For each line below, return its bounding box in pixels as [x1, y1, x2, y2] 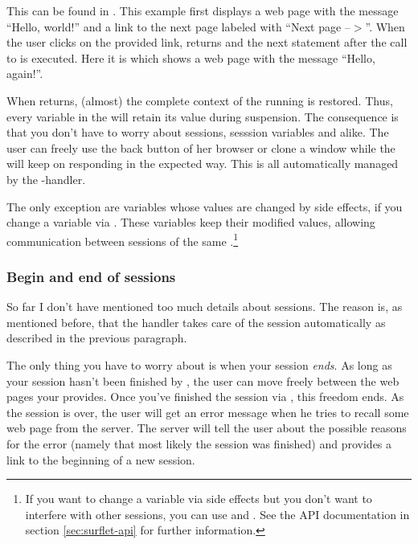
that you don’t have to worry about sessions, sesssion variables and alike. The [6, 124, 389, 141]
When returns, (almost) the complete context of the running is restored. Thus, [6, 92, 393, 108]
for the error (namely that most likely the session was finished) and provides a [6, 435, 392, 452]
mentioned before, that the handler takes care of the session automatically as [6, 313, 386, 330]
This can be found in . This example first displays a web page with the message [6, 2, 399, 18]
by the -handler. [6, 170, 86, 187]
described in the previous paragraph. [6, 329, 187, 346]
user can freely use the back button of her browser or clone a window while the [6, 139, 395, 156]
